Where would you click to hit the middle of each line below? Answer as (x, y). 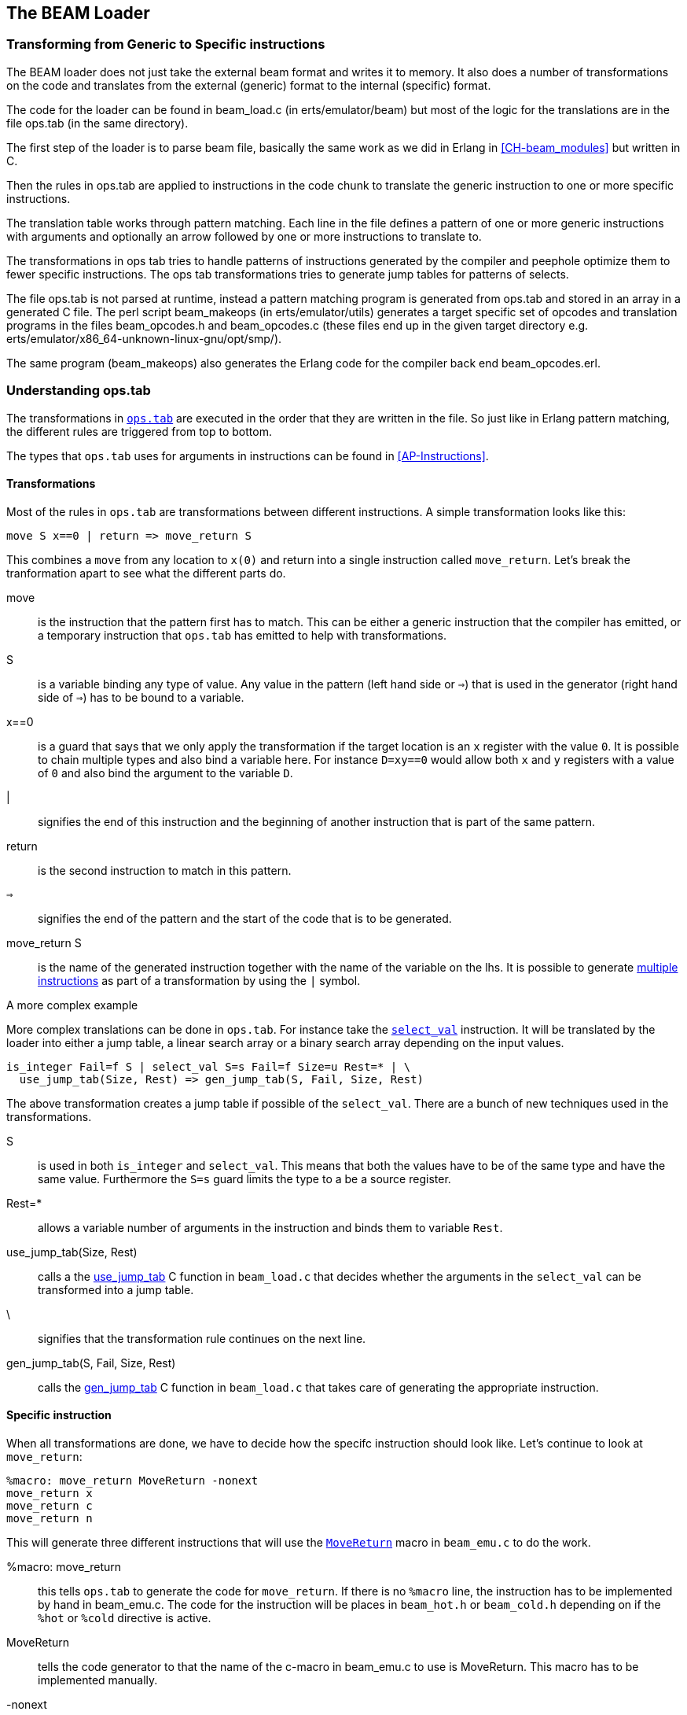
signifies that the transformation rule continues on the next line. (202, 1338)
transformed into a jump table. (116, 1289)
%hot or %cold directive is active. (125, 1617)
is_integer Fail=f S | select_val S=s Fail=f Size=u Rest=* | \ (209, 1066)
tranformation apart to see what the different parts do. (146, 573)
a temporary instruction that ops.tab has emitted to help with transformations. (242, 635)
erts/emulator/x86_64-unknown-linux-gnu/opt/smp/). (144, 338)
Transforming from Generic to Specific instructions (166, 44)
